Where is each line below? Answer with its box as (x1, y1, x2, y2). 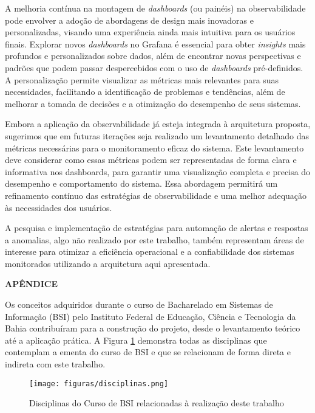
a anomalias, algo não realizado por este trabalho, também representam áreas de (5, 233, 304, 246)
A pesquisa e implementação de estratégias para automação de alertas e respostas (5, 221, 308, 234)
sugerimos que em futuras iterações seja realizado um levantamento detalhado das (5, 129, 310, 142)
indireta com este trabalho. (5, 358, 106, 370)
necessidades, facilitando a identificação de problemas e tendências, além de (5, 85, 285, 98)
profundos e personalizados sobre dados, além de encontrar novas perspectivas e (5, 49, 301, 62)
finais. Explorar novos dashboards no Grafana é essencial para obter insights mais (5, 37, 306, 50)
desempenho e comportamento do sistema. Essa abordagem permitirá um (5, 177, 278, 190)
